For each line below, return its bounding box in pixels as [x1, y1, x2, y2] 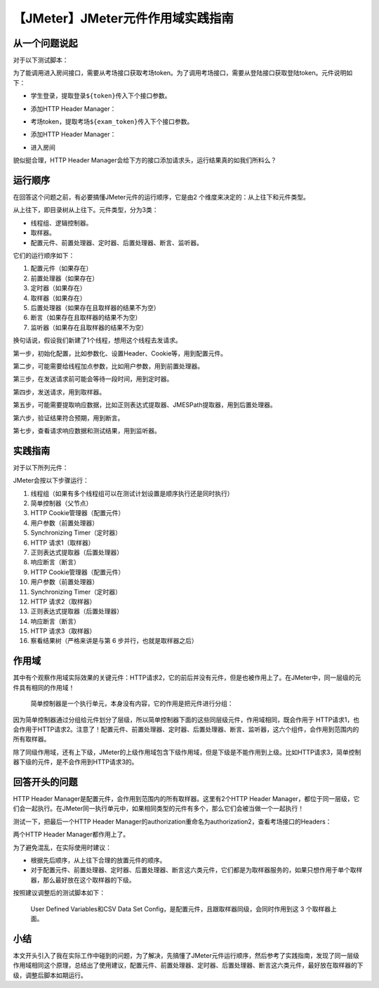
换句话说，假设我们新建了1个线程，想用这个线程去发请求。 [13, 336, 182, 344]
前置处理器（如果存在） [30, 274, 98, 282]
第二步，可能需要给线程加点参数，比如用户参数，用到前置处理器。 [13, 362, 204, 370]
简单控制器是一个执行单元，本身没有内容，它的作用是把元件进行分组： [30, 699, 234, 708]
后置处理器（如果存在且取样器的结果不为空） [30, 304, 160, 312]
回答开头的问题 [13, 776, 78, 788]
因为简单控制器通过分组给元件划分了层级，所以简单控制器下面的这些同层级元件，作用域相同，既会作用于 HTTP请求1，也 [13, 715, 360, 724]
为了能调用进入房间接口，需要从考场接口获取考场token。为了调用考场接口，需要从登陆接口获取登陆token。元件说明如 [13, 69, 353, 77]
